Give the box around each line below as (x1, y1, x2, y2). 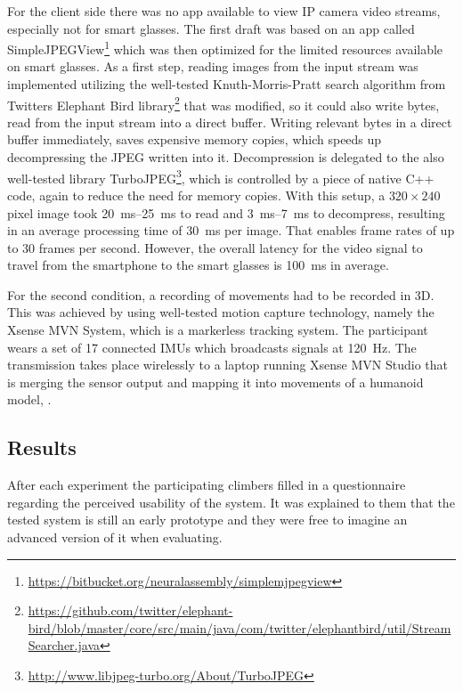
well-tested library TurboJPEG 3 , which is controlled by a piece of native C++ (7, 166, 435, 187)
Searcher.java (28, 636, 100, 654)
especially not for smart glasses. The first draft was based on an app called (7, 19, 415, 37)
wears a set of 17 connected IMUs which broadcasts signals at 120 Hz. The (7, 337, 417, 356)
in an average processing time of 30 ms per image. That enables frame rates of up (7, 221, 455, 240)
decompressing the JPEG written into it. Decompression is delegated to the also (7, 148, 444, 167)
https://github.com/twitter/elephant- (28, 601, 233, 620)
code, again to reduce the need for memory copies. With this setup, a (7, 185, 386, 204)
